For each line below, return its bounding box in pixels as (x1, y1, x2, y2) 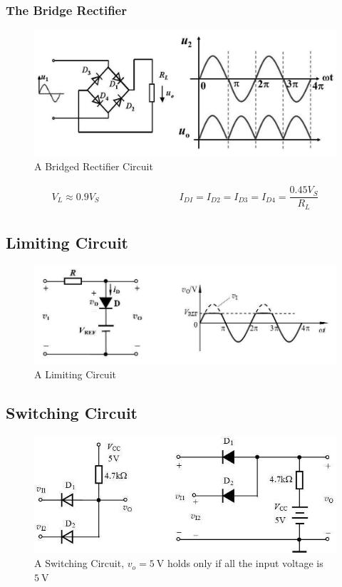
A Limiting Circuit (34, 366, 116, 381)
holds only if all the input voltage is (167, 556, 323, 571)
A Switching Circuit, (34, 556, 125, 571)
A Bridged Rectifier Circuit (34, 159, 153, 174)
